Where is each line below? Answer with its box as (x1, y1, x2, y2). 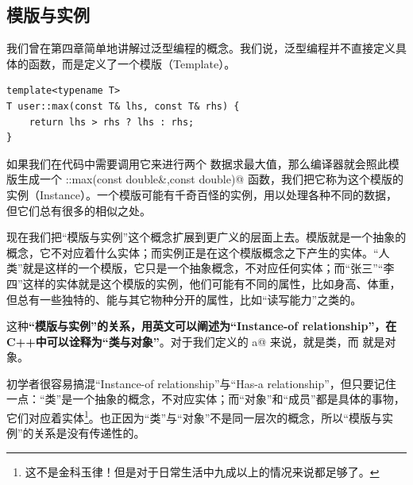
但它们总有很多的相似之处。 (6, 202, 151, 218)
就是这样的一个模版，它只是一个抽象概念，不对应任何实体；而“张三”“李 (22, 260, 395, 276)
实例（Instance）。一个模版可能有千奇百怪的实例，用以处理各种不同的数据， (6, 186, 398, 202)
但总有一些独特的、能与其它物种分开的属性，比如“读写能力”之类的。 (6, 291, 362, 307)
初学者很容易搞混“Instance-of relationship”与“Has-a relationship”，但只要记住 (6, 375, 396, 391)
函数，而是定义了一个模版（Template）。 (28, 55, 236, 71)
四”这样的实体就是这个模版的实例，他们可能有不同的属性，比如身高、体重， (6, 275, 401, 291)
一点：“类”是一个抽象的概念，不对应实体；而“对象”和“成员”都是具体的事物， (6, 391, 405, 407)
